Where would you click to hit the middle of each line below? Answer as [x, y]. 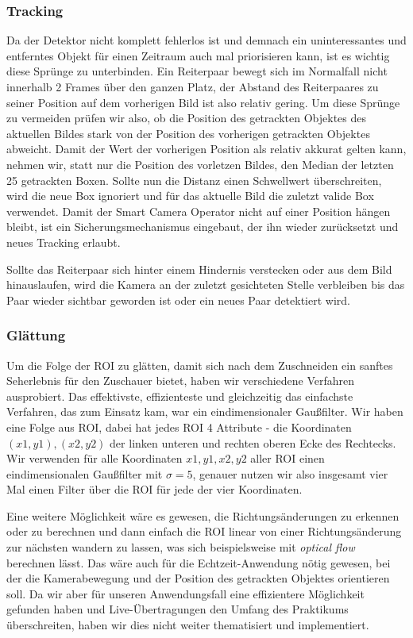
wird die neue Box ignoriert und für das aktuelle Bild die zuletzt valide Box [190, 196]
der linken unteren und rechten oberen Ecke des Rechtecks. [253, 442]
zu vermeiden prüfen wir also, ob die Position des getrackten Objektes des [186, 118]
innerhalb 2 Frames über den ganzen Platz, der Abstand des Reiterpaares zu [193, 86]
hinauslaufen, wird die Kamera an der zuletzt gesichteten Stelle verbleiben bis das [206, 284]
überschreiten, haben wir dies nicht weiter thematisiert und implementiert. [188, 625]
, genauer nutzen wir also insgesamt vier [290, 473]
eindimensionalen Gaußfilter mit [85, 473]
